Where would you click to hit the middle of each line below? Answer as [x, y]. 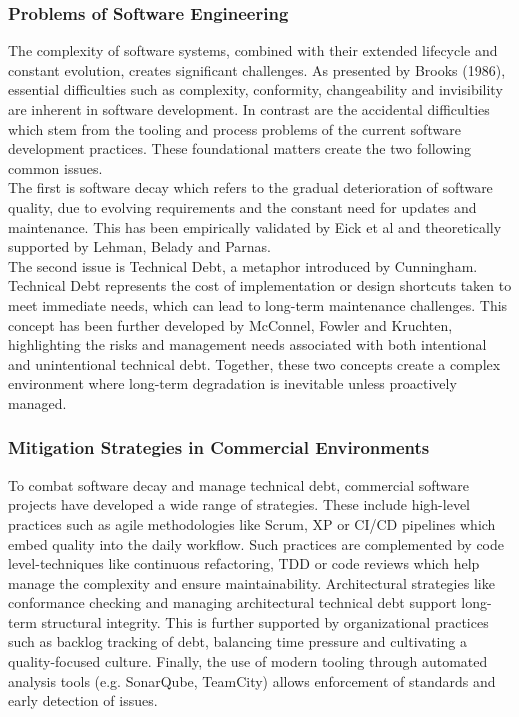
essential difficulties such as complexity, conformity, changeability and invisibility [255, 89]
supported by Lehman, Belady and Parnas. [139, 246]
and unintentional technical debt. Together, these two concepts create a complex [254, 363]
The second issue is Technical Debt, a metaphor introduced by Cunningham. [243, 265]
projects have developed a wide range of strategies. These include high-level [239, 504]
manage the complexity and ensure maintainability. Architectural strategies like [251, 582]
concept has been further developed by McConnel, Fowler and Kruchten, [230, 324]
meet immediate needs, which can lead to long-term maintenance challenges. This [258, 304]
